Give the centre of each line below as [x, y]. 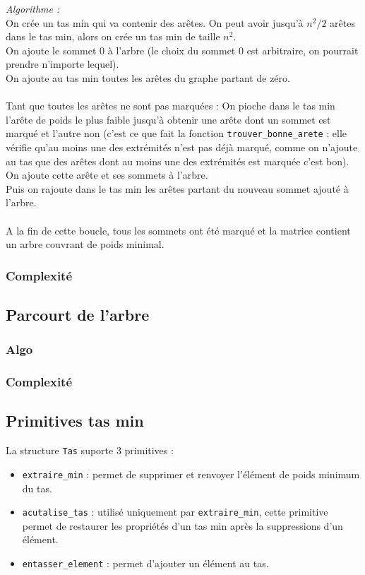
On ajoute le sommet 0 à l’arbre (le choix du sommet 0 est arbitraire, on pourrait [182, 50]
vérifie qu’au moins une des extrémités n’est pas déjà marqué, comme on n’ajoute [182, 147]
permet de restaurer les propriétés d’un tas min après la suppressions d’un [182, 525]
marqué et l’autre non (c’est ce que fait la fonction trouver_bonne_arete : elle [176, 133]
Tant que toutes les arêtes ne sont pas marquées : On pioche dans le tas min [170, 106]
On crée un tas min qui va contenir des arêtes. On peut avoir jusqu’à [155, 22]
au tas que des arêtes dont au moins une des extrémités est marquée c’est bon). [178, 161]
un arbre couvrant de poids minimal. [85, 244]
